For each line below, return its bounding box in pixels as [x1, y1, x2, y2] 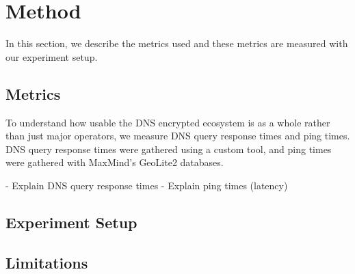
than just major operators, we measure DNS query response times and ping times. [5, 128, 350, 143]
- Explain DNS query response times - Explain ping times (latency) [5, 178, 288, 192]
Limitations [5, 251, 88, 273]
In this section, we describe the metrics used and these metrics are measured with [5, 36, 348, 51]
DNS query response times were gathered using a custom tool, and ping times [5, 141, 332, 156]
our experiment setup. [5, 49, 98, 64]
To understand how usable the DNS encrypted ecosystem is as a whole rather [5, 115, 330, 129]
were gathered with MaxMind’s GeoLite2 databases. [5, 155, 224, 169]
